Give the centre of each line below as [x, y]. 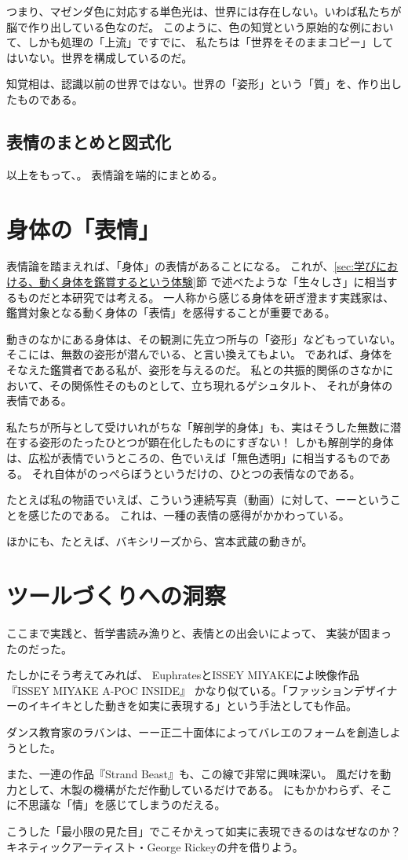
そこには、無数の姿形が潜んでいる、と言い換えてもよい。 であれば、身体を [200, 354]
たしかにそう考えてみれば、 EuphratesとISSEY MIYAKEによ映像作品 [183, 675]
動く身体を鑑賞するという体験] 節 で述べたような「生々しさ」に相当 [213, 282]
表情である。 [39, 401]
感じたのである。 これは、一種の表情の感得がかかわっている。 [189, 515]
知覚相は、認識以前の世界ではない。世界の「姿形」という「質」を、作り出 [199, 84]
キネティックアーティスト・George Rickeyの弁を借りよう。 [155, 846]
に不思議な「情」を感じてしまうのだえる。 [116, 805]
